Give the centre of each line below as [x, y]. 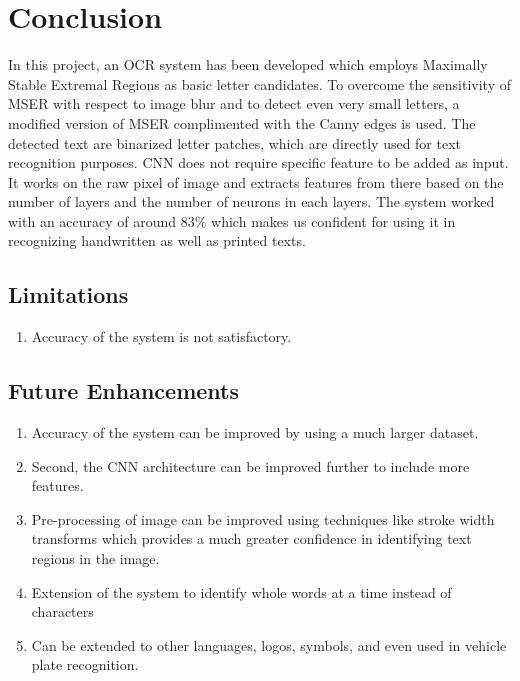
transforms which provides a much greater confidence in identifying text [251, 538]
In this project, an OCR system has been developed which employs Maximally [248, 64]
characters [62, 611]
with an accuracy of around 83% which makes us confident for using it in [232, 220]
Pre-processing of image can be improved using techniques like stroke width [263, 518]
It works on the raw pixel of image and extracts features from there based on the [256, 181]
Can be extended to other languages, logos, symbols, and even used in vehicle [269, 644]
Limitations [68, 294]
